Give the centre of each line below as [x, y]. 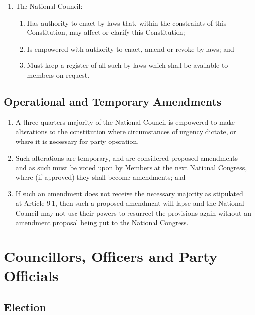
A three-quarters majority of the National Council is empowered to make [125, 122]
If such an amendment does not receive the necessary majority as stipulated [129, 193]
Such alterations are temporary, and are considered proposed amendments [127, 157]
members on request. [58, 74]
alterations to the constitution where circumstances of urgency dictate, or [126, 131]
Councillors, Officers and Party [111, 256]
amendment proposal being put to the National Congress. [102, 222]
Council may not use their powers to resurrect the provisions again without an [133, 213]
